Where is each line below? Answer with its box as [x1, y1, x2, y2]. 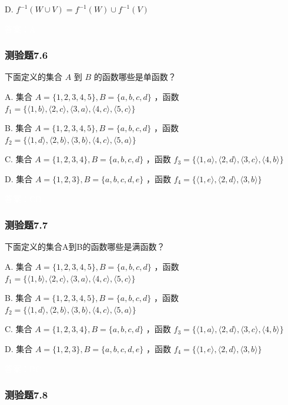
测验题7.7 [5, 217, 48, 232]
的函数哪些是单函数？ [93, 71, 176, 83]
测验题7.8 [5, 387, 48, 402]
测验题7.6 [5, 48, 48, 62]
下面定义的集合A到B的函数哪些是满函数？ [5, 240, 165, 253]
